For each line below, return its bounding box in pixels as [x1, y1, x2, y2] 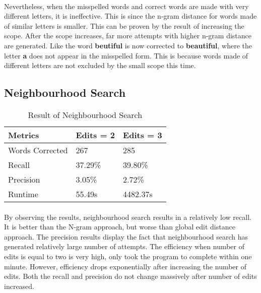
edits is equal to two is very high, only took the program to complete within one [4, 251, 252, 261]
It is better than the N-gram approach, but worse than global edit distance [4, 221, 235, 232]
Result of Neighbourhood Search [28, 108, 143, 121]
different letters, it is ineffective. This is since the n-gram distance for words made [4, 11, 257, 21]
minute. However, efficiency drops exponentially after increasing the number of [4, 261, 247, 271]
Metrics [8, 129, 39, 141]
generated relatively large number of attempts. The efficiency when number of [4, 241, 245, 252]
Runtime [8, 188, 38, 200]
